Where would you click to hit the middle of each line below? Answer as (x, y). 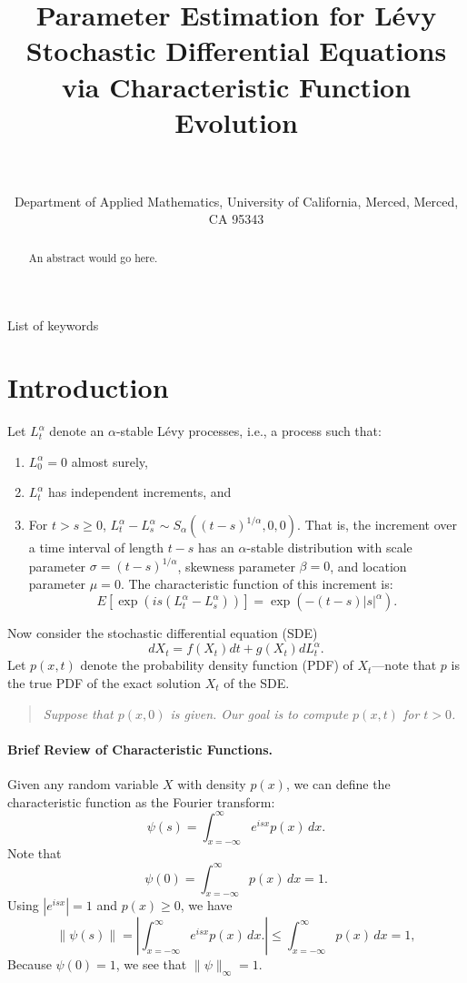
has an (216, 547)
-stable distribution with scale (329, 547)
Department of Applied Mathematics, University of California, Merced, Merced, (236, 201)
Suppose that (78, 713)
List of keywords (53, 324)
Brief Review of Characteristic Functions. (140, 749)
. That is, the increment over (377, 525)
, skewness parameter (236, 566)
